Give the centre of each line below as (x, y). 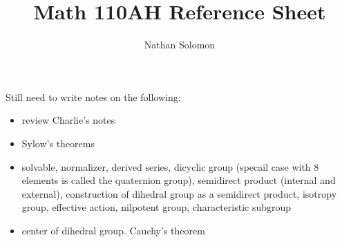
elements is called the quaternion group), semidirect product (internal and (179, 180)
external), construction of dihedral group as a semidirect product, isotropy (179, 193)
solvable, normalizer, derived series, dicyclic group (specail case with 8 (170, 166)
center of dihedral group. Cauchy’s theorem (113, 230)
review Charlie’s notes (68, 120)
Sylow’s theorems (58, 143)
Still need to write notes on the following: (93, 96)
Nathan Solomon (180, 45)
